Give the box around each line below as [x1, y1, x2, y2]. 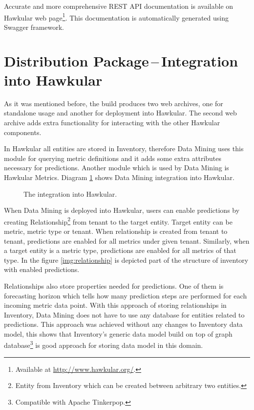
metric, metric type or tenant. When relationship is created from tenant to [4, 226, 228, 236]
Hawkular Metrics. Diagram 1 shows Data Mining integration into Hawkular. [4, 172, 234, 182]
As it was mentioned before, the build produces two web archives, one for [4, 98, 223, 108]
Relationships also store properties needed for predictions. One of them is [4, 280, 224, 291]
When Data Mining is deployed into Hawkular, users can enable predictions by [4, 205, 240, 215]
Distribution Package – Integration [4, 50, 238, 70]
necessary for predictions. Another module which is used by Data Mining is [4, 162, 229, 173]
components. [4, 127, 42, 137]
